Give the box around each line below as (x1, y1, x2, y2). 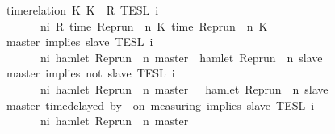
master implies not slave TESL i (6, 65, 175, 82)
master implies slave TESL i (6, 33, 153, 50)
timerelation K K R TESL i (6, 2, 159, 18)
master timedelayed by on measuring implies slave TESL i (6, 96, 315, 113)
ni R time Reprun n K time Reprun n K (40, 17, 268, 34)
